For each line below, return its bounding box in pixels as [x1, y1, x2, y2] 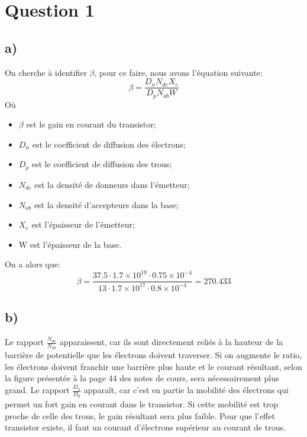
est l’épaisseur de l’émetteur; [31, 218, 135, 231]
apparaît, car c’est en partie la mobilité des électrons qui [83, 384, 289, 396]
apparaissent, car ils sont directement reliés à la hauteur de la [59, 336, 283, 347]
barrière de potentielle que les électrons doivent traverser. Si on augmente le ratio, [5, 349, 302, 361]
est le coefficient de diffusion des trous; [31, 158, 172, 170]
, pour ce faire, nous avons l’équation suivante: [94, 66, 263, 78]
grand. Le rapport [5, 384, 70, 396]
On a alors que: [5, 258, 60, 270]
